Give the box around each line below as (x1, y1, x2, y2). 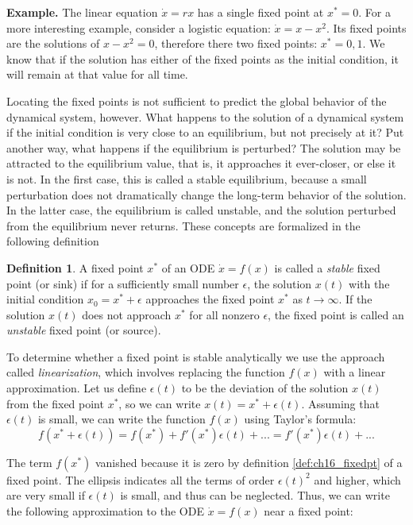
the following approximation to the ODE (6, 503, 204, 519)
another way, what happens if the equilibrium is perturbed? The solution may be (6, 139, 401, 156)
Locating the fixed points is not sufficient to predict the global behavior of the (6, 92, 387, 109)
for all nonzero (189, 306, 260, 322)
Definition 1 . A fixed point (6, 259, 144, 276)
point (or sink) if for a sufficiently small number (6, 275, 239, 291)
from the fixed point (6, 395, 104, 411)
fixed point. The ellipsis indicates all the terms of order (6, 471, 275, 488)
